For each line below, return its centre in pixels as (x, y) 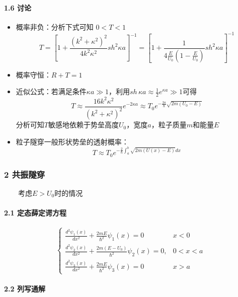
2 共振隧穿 (25, 174)
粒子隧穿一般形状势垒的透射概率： (72, 141)
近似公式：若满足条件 (51, 91)
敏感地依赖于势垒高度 (83, 125)
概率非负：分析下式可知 (55, 26)
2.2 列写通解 (25, 288)
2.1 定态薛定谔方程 (35, 213)
